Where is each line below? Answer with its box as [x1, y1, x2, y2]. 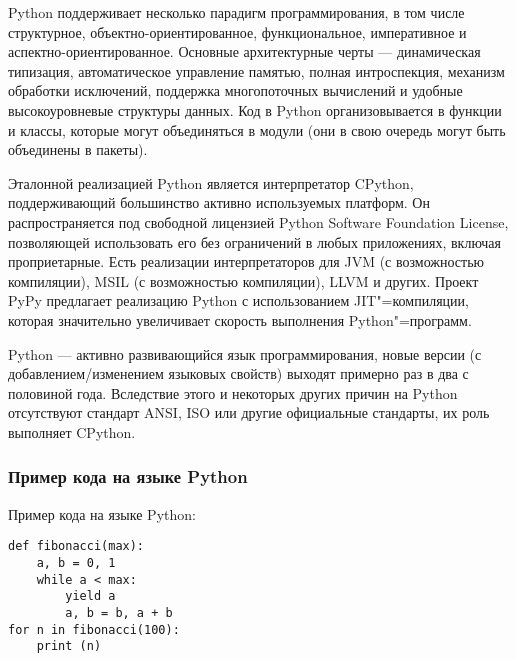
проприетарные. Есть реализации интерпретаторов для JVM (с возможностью [8, 251, 485, 272]
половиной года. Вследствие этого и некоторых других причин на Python [8, 382, 458, 403]
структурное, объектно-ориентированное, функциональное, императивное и [8, 21, 467, 42]
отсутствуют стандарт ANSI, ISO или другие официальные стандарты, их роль [8, 402, 490, 423]
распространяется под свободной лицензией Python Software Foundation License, [8, 211, 509, 232]
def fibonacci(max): [8, 539, 145, 554]
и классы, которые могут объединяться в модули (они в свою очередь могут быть [8, 119, 506, 140]
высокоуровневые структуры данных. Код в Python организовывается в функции [8, 99, 502, 120]
